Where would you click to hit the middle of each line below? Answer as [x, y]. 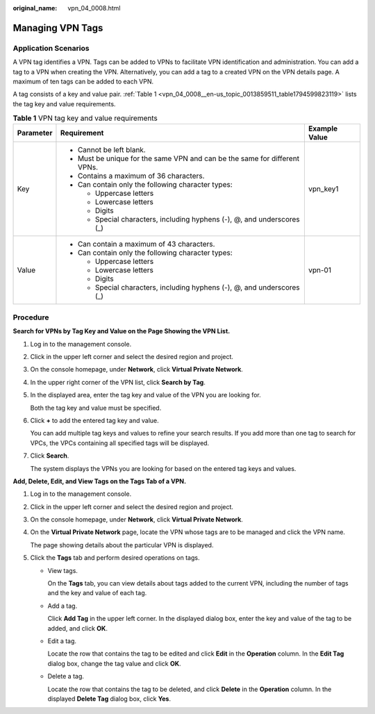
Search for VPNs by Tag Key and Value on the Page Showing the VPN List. [122, 331]
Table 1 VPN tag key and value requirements [85, 118]
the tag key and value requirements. [64, 103]
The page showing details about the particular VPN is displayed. [122, 545]
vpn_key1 [323, 189]
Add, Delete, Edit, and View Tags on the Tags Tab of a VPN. [100, 481]
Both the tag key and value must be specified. [96, 408]
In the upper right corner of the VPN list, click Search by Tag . [118, 382]
